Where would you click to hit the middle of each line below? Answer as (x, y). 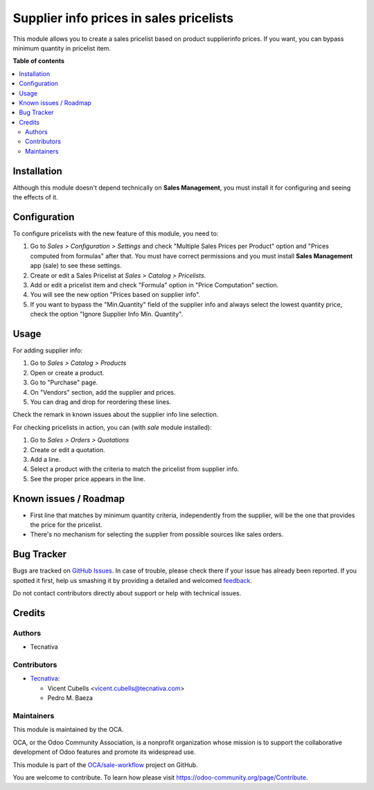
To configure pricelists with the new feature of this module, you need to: (116, 234)
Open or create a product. (67, 372)
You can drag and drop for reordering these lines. (101, 402)
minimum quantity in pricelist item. (62, 48)
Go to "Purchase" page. (64, 383)
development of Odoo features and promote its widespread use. (104, 752)
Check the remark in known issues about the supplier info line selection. (116, 415)
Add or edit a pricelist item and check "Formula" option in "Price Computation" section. (154, 285)
